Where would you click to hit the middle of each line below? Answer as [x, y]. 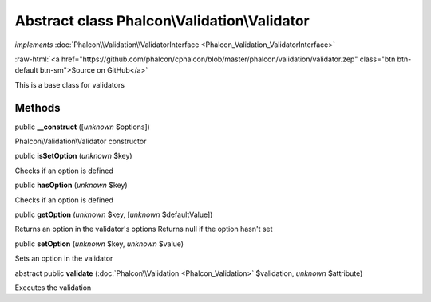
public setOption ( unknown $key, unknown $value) [99, 244]
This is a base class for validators [70, 84]
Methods [38, 108]
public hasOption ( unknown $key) [71, 185]
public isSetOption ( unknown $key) [73, 156]
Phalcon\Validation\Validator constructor [81, 141]
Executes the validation [53, 288]
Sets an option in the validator [64, 258]
